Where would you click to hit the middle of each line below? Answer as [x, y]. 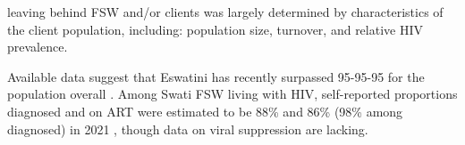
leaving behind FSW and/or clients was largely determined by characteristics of [225, 12]
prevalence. [38, 47]
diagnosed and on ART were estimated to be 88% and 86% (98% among [205, 111]
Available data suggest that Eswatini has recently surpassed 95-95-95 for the [216, 76]
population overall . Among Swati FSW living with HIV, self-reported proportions [232, 94]
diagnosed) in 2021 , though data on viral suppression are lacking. [188, 129]
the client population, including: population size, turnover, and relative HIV [215, 29]
